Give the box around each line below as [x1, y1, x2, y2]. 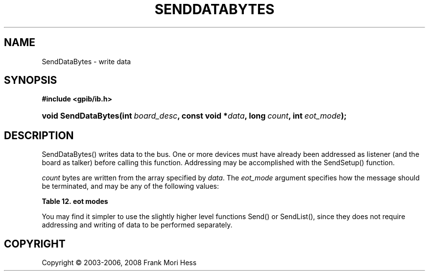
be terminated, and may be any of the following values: [42, 182, 219, 191]
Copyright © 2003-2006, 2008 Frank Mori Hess [42, 258, 197, 267]
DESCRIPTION [4, 129, 74, 142]
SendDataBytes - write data [42, 57, 131, 66]
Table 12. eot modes [42, 197, 108, 206]
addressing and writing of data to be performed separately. [42, 221, 233, 229]
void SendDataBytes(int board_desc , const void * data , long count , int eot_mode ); [42, 111, 347, 121]
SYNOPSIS [4, 74, 57, 87]
